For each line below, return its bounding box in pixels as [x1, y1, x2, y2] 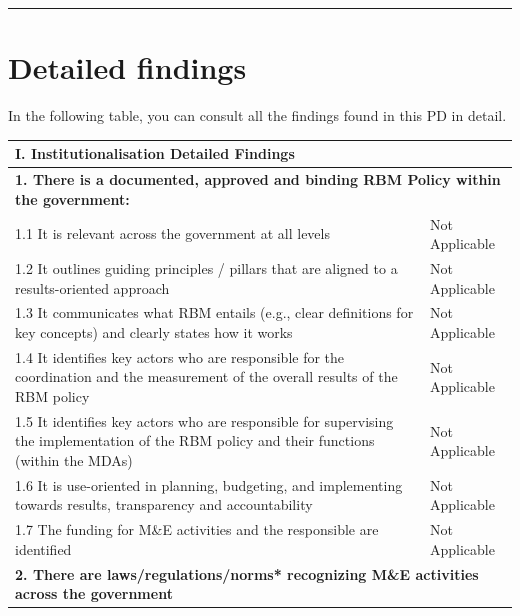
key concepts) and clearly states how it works [15, 321, 293, 342]
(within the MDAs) [15, 450, 133, 471]
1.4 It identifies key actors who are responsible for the [15, 346, 345, 367]
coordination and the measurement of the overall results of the [15, 366, 398, 387]
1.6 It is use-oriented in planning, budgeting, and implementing [15, 474, 403, 495]
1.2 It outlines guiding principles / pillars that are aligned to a [15, 257, 398, 278]
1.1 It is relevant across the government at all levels [15, 223, 330, 244]
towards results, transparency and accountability [15, 494, 313, 515]
